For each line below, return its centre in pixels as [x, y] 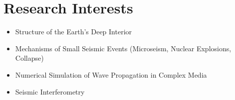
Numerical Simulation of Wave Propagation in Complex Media [111, 74]
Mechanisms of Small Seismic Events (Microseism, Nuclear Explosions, [123, 48]
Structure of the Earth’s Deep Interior [74, 32]
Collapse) [29, 58]
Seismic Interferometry [50, 91]
